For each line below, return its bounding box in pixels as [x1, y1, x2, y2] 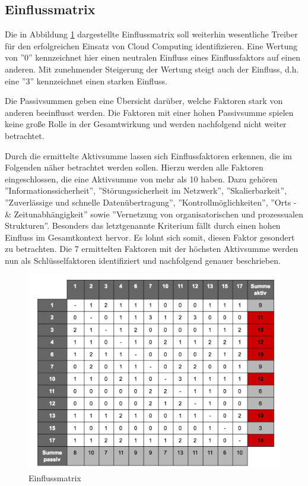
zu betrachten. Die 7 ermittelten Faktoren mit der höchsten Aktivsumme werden [5, 242, 299, 255]
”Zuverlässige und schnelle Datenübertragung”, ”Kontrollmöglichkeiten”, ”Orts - [5, 195, 297, 208]
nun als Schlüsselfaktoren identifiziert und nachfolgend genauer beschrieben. [5, 254, 281, 266]
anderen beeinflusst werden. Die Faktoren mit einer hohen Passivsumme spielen [5, 106, 294, 118]
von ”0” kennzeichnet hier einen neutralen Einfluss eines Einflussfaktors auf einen [5, 51, 300, 64]
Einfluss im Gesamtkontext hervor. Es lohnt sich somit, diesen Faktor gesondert [5, 231, 295, 243]
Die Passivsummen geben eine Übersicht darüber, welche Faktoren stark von [5, 94, 283, 107]
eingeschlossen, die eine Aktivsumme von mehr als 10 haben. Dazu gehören [5, 172, 278, 185]
